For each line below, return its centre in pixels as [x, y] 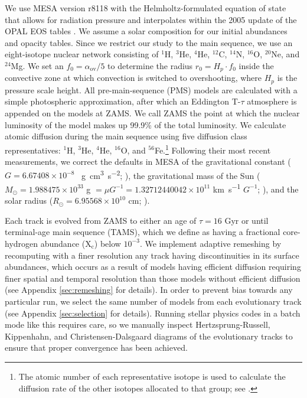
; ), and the [278, 189]
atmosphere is [272, 101]
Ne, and [285, 54]
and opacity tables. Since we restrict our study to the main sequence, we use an [149, 42]
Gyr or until [246, 220]
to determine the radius [150, 65]
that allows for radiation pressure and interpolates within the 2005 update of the [151, 19]
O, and [133, 150]
